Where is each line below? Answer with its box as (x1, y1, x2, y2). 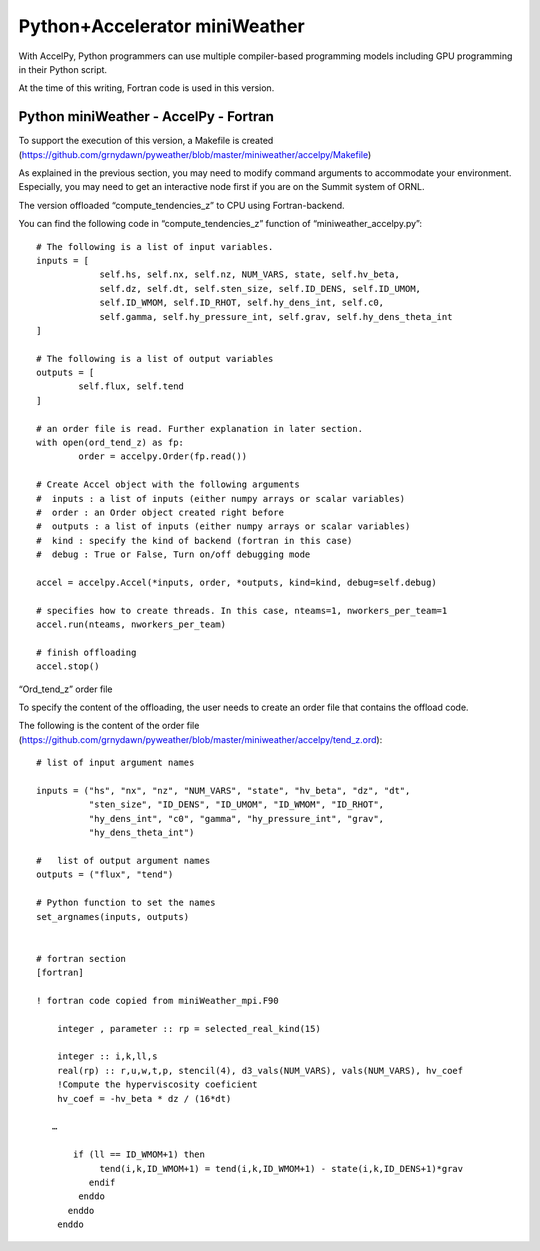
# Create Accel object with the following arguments (36, 479, 300, 490)
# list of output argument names (36, 855, 211, 866)
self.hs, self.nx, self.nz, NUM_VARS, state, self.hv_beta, (99, 269, 400, 280)
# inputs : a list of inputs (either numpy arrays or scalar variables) (36, 493, 406, 504)
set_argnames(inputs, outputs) (36, 911, 190, 922)
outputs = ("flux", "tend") (36, 869, 174, 880)
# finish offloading (36, 646, 137, 658)
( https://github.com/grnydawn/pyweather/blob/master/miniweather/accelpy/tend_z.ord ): (18, 733, 383, 745)
